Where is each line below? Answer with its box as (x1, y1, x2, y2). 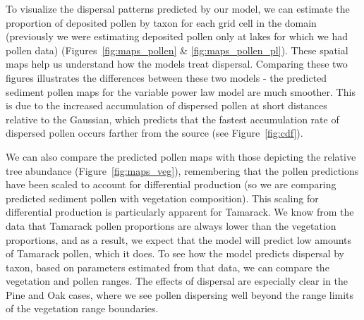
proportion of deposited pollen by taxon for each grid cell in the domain (6, 15, 317, 30)
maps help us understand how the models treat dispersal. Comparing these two (6, 56, 348, 71)
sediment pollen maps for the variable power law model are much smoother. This (6, 84, 356, 99)
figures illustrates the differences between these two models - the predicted (6, 70, 327, 85)
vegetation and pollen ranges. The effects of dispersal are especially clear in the (6, 273, 348, 288)
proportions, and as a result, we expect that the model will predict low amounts (6, 232, 352, 247)
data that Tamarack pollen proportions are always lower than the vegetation (6, 218, 336, 233)
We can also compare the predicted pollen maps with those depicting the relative (6, 149, 356, 164)
